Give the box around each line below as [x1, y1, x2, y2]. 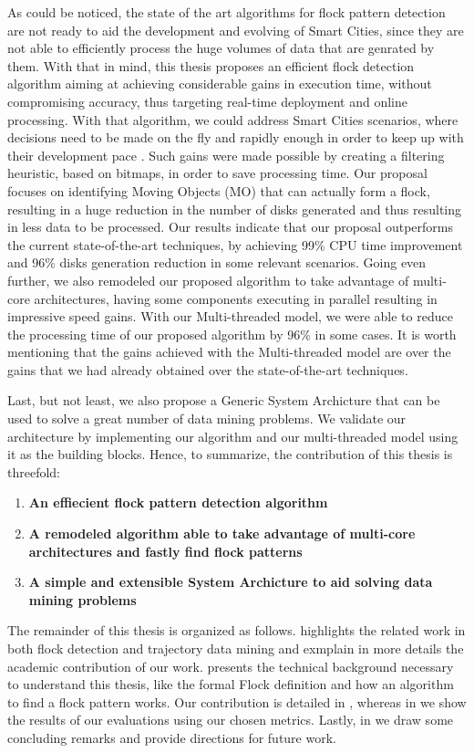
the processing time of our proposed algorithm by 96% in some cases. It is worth [7, 324, 457, 343]
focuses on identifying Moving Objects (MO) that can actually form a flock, [7, 181, 430, 200]
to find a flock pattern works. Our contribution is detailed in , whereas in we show [7, 692, 467, 711]
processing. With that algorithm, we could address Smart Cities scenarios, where [7, 110, 459, 129]
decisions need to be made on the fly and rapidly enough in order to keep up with [7, 128, 464, 147]
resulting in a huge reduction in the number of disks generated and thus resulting [7, 199, 462, 218]
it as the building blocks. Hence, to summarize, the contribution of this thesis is [7, 444, 453, 464]
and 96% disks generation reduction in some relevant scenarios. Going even [7, 253, 427, 272]
